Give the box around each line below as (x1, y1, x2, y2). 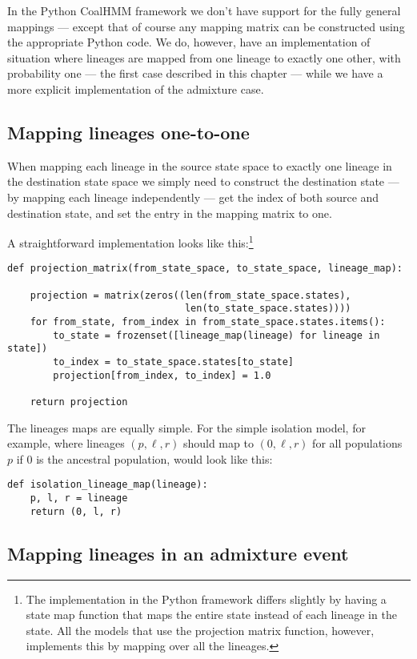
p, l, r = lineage (30, 492, 128, 504)
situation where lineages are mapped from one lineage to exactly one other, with (7, 49, 401, 66)
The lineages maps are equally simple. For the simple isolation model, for (7, 419, 366, 436)
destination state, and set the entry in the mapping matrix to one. (7, 204, 332, 221)
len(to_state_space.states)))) (184, 303, 351, 315)
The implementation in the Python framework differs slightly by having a (26, 590, 387, 607)
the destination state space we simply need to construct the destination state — (7, 173, 399, 190)
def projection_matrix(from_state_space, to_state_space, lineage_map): (7, 263, 403, 275)
